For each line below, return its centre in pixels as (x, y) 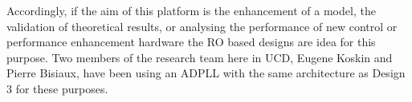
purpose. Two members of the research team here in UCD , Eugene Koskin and (200, 57)
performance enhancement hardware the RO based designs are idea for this (191, 42)
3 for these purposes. (57, 88)
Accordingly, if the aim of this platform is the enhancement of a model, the (191, 10)
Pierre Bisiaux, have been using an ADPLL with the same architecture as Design (206, 73)
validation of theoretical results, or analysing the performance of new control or (202, 26)
